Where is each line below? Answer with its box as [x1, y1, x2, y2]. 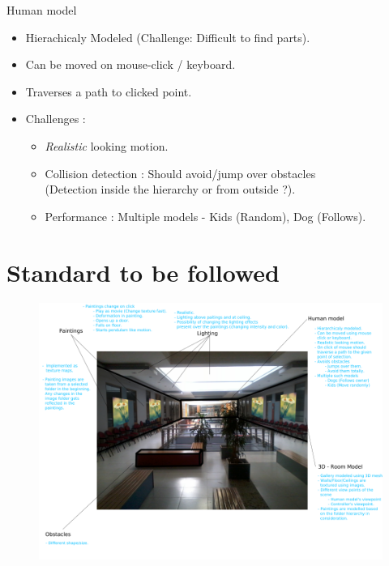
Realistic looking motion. [45, 137, 169, 154]
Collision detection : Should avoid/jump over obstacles [45, 164, 316, 181]
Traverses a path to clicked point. [25, 83, 192, 100]
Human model [6, 2, 77, 18]
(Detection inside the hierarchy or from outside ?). [45, 181, 296, 198]
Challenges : [25, 110, 86, 127]
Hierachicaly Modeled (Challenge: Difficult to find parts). [25, 28, 310, 45]
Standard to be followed [6, 255, 280, 288]
